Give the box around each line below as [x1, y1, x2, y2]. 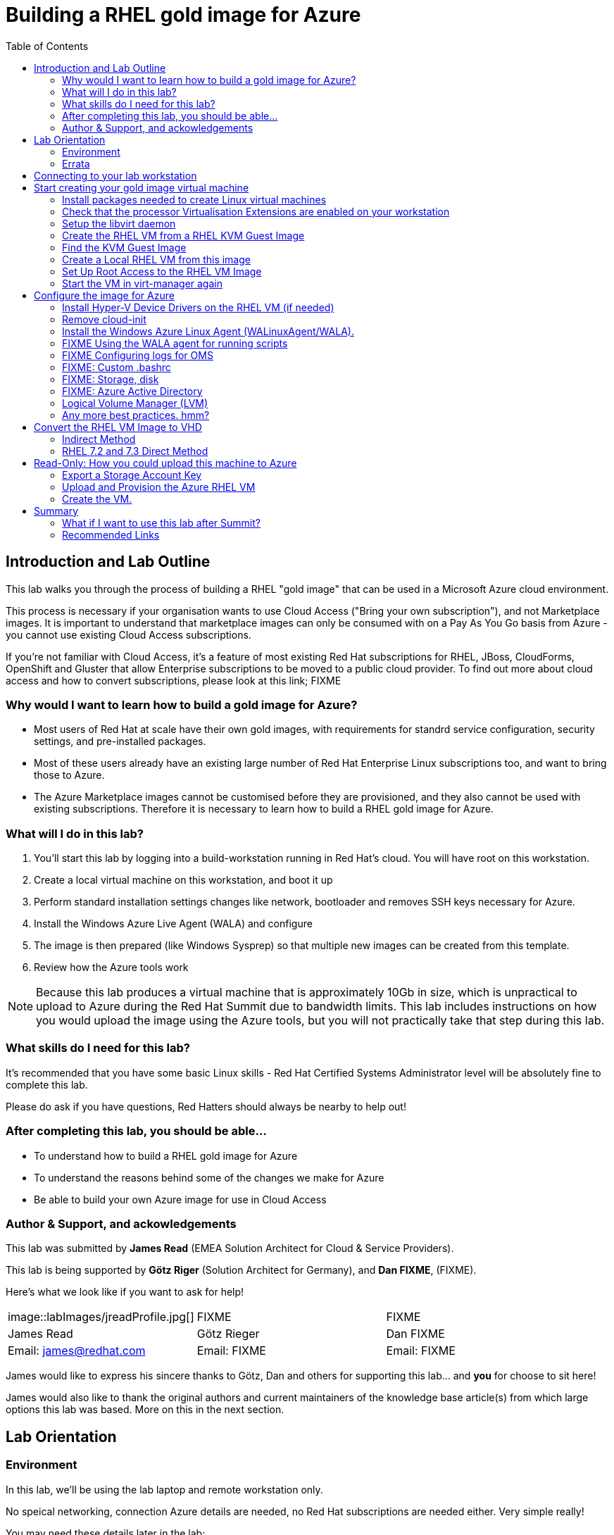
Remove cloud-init [62, 313, 146, 325]
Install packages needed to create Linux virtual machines [62, 193, 327, 206]
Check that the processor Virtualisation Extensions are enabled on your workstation [62, 205, 450, 218]
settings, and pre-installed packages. [34, 735, 206, 748]
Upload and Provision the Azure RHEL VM [62, 480, 256, 493]
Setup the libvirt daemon [62, 217, 176, 230]
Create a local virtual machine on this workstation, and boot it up [34, 874, 333, 886]
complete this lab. [6, 1078, 88, 1091]
